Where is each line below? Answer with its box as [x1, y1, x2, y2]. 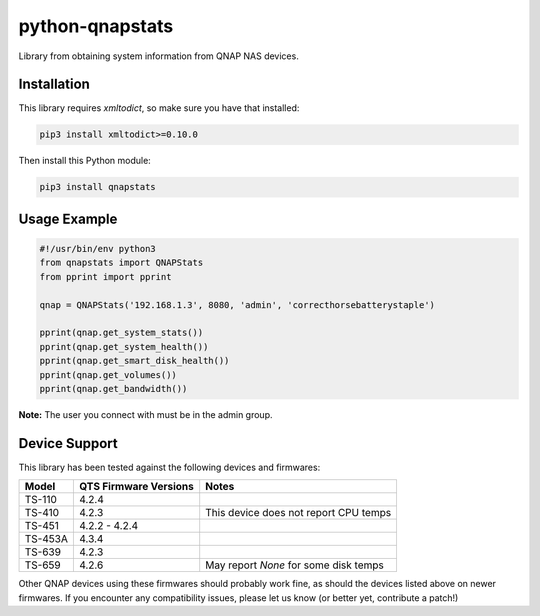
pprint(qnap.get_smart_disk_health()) [39, 355, 230, 367]
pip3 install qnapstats [39, 181, 157, 193]
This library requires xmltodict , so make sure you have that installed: [18, 102, 300, 114]
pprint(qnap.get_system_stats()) [39, 327, 204, 339]
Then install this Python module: [18, 155, 152, 167]
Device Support [18, 435, 119, 452]
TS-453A [24, 532, 69, 546]
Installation [18, 76, 90, 93]
